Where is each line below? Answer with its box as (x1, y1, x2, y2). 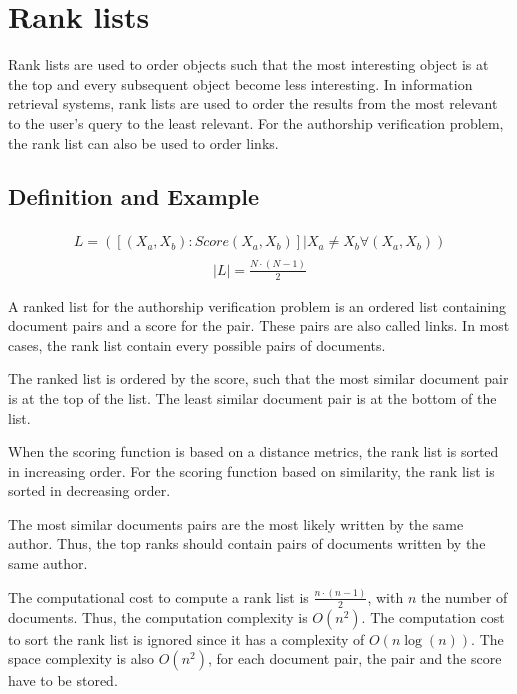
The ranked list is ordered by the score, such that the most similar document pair (8, 368, 509, 389)
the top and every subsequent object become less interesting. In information (8, 73, 473, 94)
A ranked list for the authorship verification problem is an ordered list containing (8, 295, 507, 316)
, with (367, 586, 404, 607)
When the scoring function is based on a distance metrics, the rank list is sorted (8, 441, 499, 462)
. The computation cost (361, 606, 505, 627)
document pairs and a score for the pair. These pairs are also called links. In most (8, 315, 510, 336)
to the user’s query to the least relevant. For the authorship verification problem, (8, 112, 504, 133)
